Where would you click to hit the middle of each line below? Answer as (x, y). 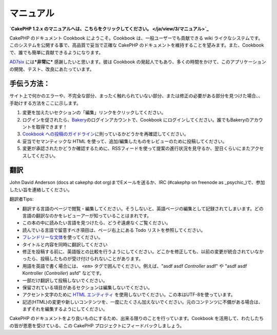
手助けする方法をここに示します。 (45, 103)
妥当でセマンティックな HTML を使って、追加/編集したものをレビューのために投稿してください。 (125, 141)
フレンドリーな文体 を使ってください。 (63, 237)
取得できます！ (52, 127)
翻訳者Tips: (22, 199)
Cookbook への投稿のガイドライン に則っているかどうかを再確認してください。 (106, 134)
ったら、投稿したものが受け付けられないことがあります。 (83, 259)
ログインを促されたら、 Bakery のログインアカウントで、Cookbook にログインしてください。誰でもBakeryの (136, 120)
